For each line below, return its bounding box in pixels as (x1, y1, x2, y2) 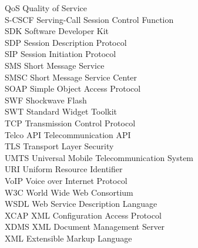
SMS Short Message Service (5, 59, 105, 71)
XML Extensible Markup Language (5, 232, 132, 244)
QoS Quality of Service (5, 2, 88, 14)
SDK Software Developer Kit (5, 25, 109, 37)
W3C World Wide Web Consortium (5, 186, 133, 198)
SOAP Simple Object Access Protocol (5, 82, 141, 95)
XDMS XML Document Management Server (5, 220, 165, 233)
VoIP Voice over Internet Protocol (5, 174, 127, 186)
